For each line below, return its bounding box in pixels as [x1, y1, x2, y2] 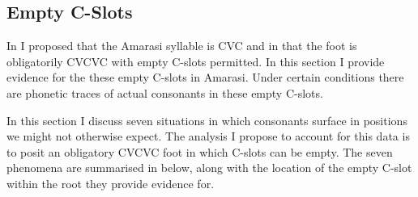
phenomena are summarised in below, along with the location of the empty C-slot [6, 159, 412, 176]
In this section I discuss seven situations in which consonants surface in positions [6, 111, 407, 128]
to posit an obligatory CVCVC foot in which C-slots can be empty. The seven [6, 143, 393, 160]
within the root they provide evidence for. [6, 174, 215, 191]
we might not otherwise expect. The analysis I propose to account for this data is [6, 128, 410, 145]
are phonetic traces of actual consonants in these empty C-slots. [6, 84, 323, 101]
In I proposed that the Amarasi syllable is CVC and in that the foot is [6, 37, 357, 54]
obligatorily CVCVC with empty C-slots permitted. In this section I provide [6, 52, 385, 69]
